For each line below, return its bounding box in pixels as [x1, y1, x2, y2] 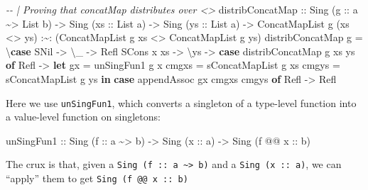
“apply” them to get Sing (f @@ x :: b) [6, 171, 188, 186]
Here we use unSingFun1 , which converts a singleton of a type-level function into [6, 95, 357, 110]
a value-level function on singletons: [6, 109, 161, 124]
